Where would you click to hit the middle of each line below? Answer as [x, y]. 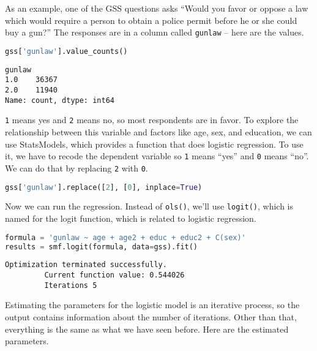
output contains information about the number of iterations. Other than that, [151, 316]
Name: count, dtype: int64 [60, 100]
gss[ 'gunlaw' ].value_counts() [66, 51]
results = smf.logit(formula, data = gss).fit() [102, 247]
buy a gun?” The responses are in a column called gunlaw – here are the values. [155, 32]
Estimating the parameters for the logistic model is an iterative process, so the [152, 305]
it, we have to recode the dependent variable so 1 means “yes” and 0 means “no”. [157, 156]
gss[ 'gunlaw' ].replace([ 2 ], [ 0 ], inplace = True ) [104, 187]
